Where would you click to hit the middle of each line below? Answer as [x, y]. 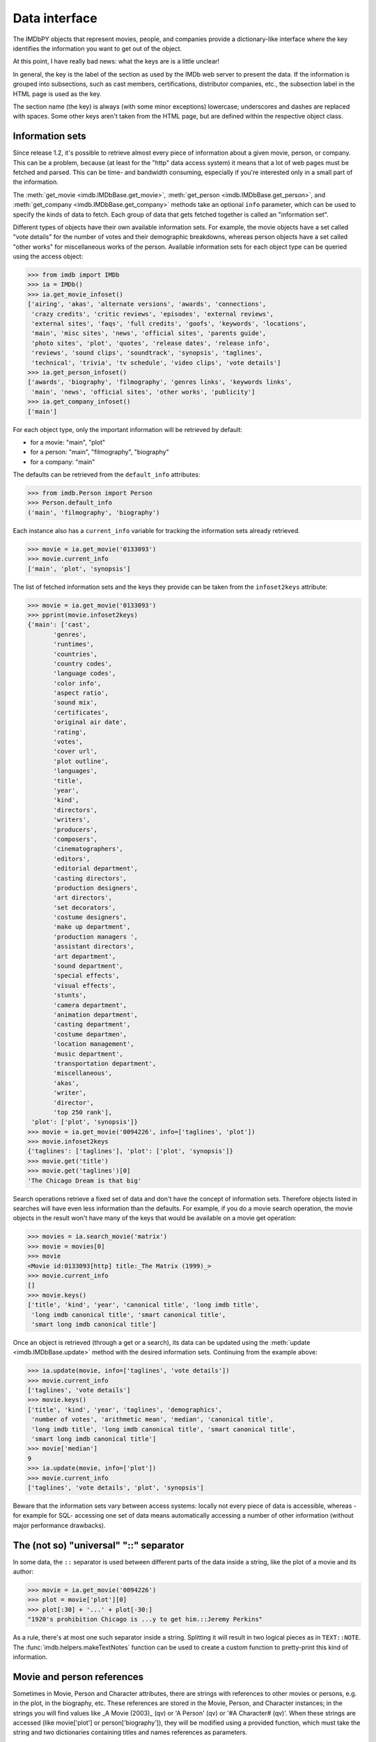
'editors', [72, 858]
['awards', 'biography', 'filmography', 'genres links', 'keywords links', [160, 382]
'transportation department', [105, 1063]
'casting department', [92, 1025]
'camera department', [90, 1005]
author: [23, 1572]
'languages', [75, 771]
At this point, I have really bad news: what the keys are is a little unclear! [116, 61]
